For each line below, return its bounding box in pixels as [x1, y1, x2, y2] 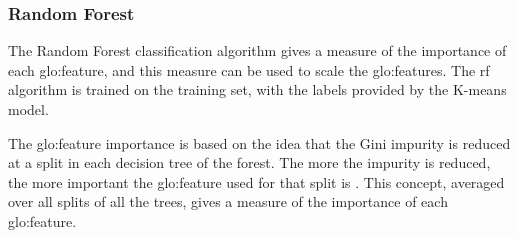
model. [8, 99, 49, 119]
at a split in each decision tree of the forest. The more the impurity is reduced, [8, 152, 491, 173]
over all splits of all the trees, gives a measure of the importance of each [8, 191, 448, 212]
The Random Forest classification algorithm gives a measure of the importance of [8, 40, 507, 61]
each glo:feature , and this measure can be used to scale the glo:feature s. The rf [8, 59, 490, 80]
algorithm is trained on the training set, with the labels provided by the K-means [8, 79, 507, 100]
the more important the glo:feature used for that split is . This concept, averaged [8, 171, 505, 192]
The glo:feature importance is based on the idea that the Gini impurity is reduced [8, 132, 511, 153]
